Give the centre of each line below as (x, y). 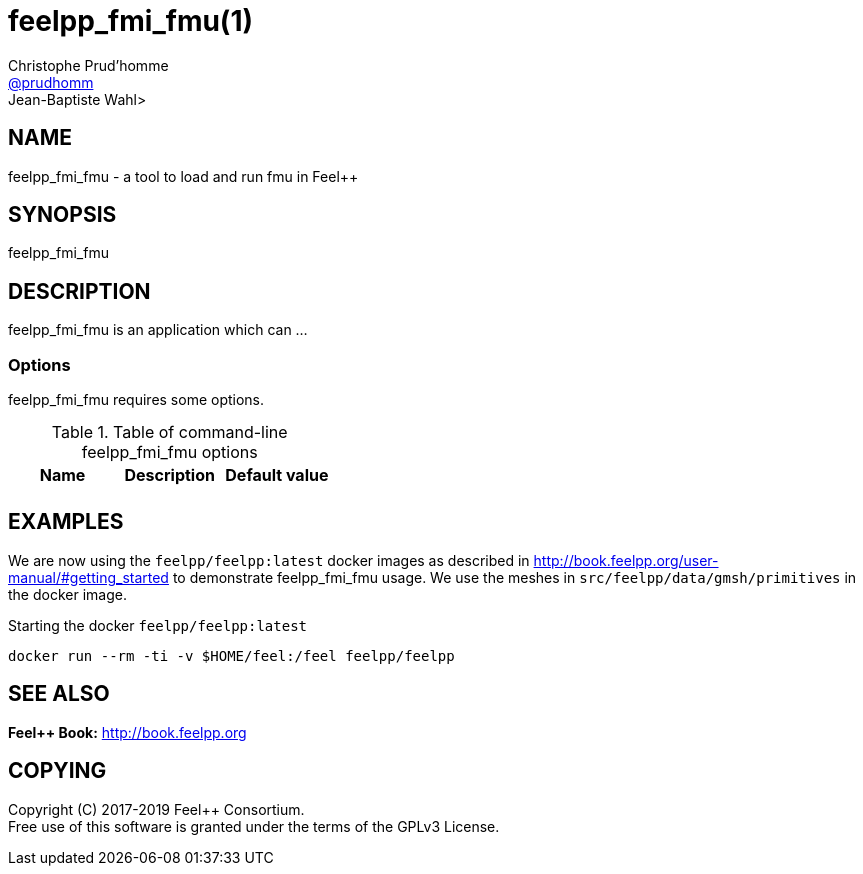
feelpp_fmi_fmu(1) (131, 21)
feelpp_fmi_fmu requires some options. (136, 400)
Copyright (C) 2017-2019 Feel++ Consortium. (156, 809)
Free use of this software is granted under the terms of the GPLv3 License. (254, 826)
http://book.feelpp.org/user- (626, 560)
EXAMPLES (66, 522)
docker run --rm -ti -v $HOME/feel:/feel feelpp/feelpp (231, 655)
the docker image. (67, 594)
